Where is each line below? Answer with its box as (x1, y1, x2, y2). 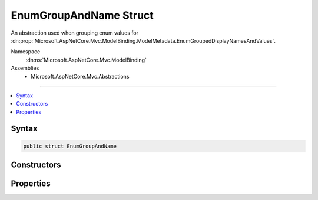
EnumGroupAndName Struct (11, 9, 154, 22)
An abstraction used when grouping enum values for (11, 29, 138, 36)
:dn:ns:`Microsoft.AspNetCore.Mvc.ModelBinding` (25, 56, 147, 63)
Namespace (11, 48, 41, 55)
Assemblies (11, 65, 39, 72)
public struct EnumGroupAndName (23, 143, 117, 150)
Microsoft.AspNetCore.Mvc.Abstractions (31, 73, 130, 80)
